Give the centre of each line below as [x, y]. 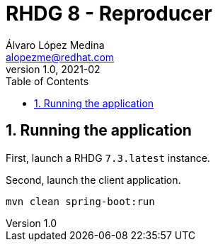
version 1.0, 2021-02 [53, 69]
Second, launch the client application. [93, 180]
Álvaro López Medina [55, 45]
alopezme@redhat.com [60, 57]
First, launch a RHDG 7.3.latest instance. [108, 158]
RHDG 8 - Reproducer [109, 13]
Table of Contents [47, 81]
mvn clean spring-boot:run [80, 201]
